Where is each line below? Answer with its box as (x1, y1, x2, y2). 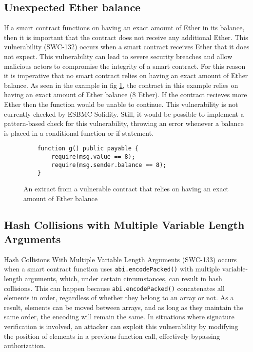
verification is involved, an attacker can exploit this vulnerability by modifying (4, 321, 238, 331)
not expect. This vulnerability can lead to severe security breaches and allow (4, 51, 233, 61)
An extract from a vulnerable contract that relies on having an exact (23, 183, 229, 193)
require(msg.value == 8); (51, 153, 136, 160)
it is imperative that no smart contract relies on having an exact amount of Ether (4, 70, 248, 81)
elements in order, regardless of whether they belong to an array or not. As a (4, 292, 234, 303)
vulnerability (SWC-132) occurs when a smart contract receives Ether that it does (4, 41, 250, 52)
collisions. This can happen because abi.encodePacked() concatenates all (4, 283, 225, 293)
